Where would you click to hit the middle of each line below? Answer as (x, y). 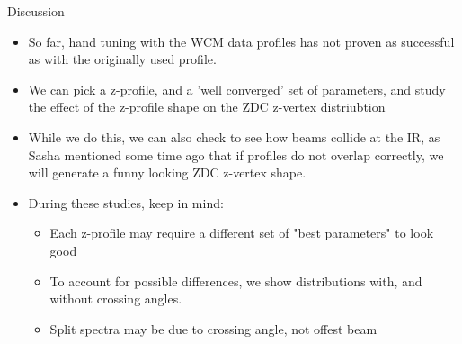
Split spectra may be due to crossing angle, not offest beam (213, 328)
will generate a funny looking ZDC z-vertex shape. (167, 172)
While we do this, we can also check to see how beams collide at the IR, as (234, 136)
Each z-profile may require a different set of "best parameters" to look (242, 233)
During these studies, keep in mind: (126, 202)
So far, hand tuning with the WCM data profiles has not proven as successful (241, 41)
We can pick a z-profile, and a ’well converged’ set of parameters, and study (237, 89)
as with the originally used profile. (122, 59)
